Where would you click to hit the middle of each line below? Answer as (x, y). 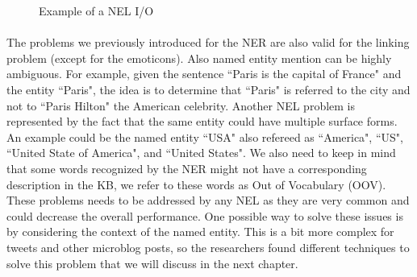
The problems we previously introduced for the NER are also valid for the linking (208, 42)
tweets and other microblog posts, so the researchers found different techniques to (208, 247)
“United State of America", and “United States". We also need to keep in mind (201, 153)
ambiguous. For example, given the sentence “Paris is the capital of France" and (204, 74)
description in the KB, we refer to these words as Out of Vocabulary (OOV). (196, 184)
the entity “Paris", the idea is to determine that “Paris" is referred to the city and (208, 89)
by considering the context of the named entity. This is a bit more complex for (200, 232)
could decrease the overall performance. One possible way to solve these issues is (205, 215)
